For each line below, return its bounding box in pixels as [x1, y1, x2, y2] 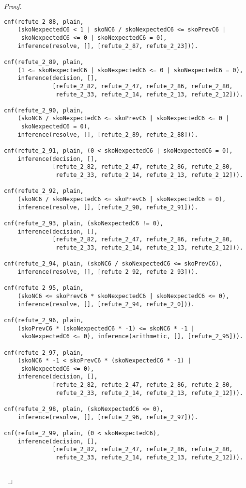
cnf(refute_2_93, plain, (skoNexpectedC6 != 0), [4, 220, 164, 227]
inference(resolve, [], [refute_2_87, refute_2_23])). [17, 42, 198, 49]
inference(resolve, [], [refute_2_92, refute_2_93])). [17, 268, 198, 275]
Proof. [4, 1, 22, 11]
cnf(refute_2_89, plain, [4, 58, 84, 65]
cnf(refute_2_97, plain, [4, 349, 84, 356]
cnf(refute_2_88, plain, [4, 18, 84, 25]
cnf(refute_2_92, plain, [4, 188, 84, 195]
